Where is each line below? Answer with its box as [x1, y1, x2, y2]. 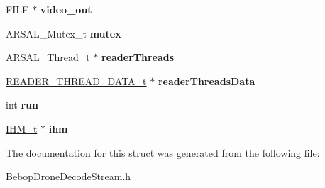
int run [6, 97, 38, 112]
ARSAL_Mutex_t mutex [6, 26, 121, 40]
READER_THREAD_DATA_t [6, 73, 147, 88]
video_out [40, 2, 92, 16]
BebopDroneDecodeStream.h [6, 169, 131, 184]
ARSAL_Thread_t [6, 50, 90, 65]
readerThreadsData [158, 73, 255, 88]
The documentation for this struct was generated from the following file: [6, 145, 320, 160]
